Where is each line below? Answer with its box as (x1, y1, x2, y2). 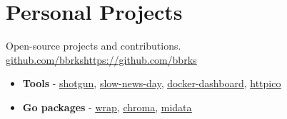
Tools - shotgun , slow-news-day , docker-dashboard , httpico (22, 76, 281, 91)
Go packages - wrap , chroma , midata (22, 99, 192, 114)
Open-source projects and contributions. (6, 38, 181, 53)
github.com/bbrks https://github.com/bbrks (6, 52, 197, 67)
